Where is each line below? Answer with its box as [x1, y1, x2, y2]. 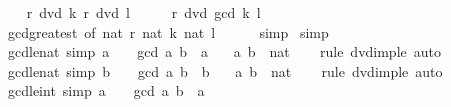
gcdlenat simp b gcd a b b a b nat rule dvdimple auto [7, 60, 443, 81]
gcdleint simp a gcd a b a [7, 80, 205, 101]
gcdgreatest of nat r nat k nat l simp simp [7, 21, 329, 42]
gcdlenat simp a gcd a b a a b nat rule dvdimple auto [7, 41, 441, 62]
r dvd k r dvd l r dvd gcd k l [26, 2, 261, 22]
